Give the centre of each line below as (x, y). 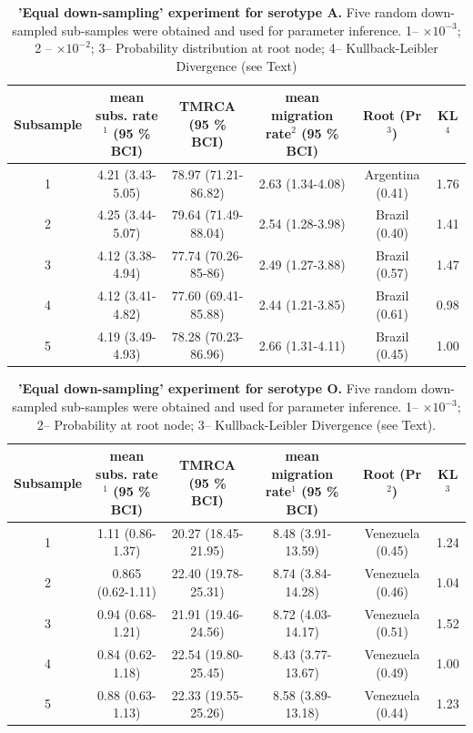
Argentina (392, 174)
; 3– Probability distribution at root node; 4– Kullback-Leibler (264, 48)
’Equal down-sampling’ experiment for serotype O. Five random (218, 388)
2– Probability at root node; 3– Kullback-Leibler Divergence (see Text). (236, 424)
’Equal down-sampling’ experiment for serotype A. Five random (218, 12)
